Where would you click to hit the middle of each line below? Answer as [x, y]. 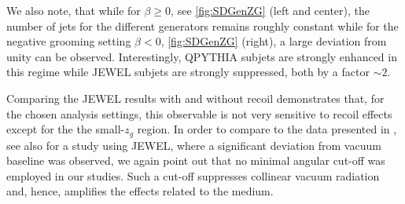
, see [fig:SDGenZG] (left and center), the [271, 10]
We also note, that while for [74, 10]
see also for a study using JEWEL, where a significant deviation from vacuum [194, 145]
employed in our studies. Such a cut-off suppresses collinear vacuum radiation [193, 175]
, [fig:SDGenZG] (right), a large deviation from [274, 41]
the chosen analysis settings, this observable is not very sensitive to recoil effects [199, 113]
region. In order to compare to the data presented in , [267, 129]
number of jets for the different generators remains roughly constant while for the [202, 25]
